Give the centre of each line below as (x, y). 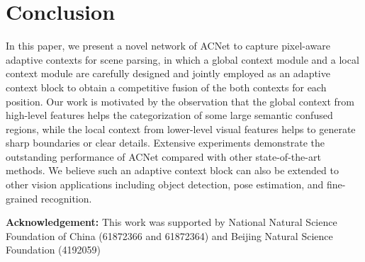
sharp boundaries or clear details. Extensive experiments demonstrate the (165, 143)
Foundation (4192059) (54, 250)
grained (22, 198)
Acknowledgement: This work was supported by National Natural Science (172, 222)
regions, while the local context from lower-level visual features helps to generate (181, 129)
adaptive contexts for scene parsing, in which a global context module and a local (182, 59)
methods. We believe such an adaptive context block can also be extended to (172, 170)
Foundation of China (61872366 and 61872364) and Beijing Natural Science (169, 235)
